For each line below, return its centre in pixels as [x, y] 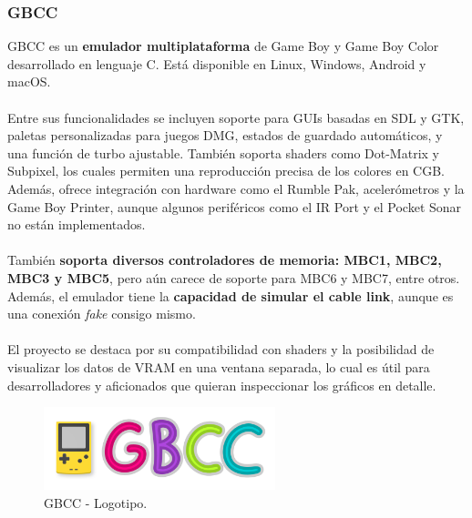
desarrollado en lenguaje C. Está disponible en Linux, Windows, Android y [217, 63]
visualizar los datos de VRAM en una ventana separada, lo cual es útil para [219, 366]
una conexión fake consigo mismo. [102, 314]
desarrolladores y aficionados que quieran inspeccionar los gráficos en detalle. [222, 385]
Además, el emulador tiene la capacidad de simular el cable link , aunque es [231, 295]
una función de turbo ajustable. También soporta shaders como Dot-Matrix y [223, 152]
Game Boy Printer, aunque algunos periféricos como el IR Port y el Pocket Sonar [235, 206]
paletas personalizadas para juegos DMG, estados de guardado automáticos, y [225, 135]
